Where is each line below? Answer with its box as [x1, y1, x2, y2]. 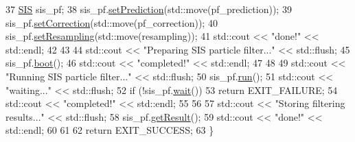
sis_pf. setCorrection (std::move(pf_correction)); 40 [5, 15, 218, 29]
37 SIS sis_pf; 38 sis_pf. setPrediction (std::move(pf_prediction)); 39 [5, 2, 292, 16]
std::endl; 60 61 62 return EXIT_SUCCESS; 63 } [5, 123, 214, 137]
